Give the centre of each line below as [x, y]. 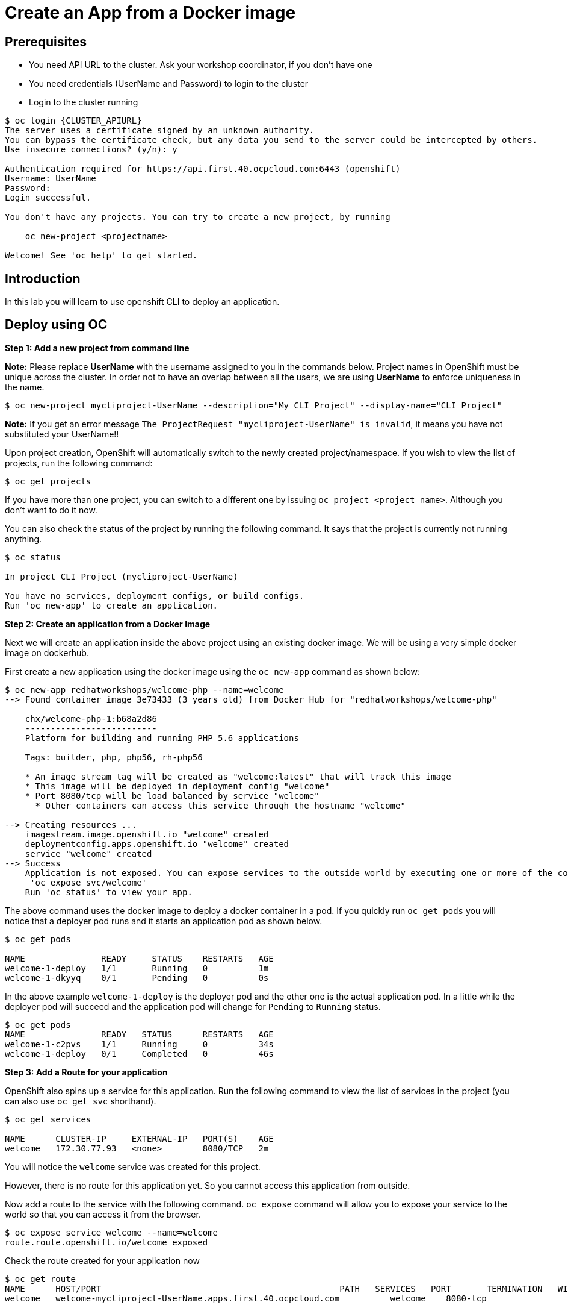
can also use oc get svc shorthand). [81, 1101]
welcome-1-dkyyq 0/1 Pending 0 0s [137, 978]
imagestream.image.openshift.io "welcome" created [147, 834]
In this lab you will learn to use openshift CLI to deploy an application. [142, 302]
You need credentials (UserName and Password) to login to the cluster [169, 84]
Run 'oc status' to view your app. [109, 892]
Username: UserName [51, 179]
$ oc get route [41, 1279]
